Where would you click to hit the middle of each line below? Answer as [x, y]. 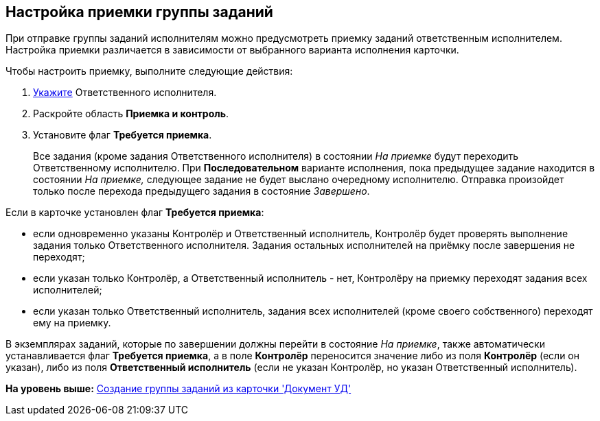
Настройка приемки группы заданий [139, 12]
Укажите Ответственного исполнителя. [125, 93]
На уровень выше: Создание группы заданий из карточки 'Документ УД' [178, 389]
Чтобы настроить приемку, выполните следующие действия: [149, 71]
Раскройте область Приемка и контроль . [131, 114]
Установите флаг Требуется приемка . [123, 135]
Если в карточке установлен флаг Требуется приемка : [135, 213]
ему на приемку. [72, 323]
